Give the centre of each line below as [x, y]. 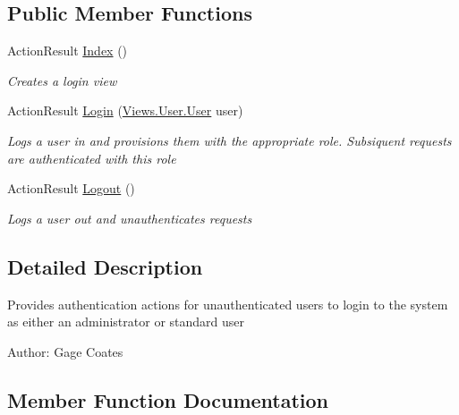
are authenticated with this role [92, 158]
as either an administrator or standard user [126, 322]
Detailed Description [105, 266]
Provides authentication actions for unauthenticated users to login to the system [228, 304]
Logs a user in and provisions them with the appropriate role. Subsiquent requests [229, 140]
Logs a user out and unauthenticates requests [130, 218]
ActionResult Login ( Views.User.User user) [125, 110]
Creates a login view [62, 80]
